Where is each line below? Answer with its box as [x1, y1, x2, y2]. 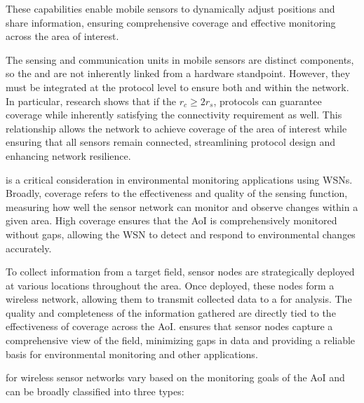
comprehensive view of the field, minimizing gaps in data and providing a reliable [6, 333, 356, 348]
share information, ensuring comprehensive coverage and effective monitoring [6, 15, 336, 29]
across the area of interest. [6, 29, 119, 43]
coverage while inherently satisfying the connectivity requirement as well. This [6, 107, 342, 122]
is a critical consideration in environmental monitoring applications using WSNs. [6, 172, 353, 186]
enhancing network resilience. [6, 148, 131, 163]
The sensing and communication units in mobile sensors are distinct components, [6, 52, 354, 67]
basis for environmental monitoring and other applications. [6, 346, 258, 361]
